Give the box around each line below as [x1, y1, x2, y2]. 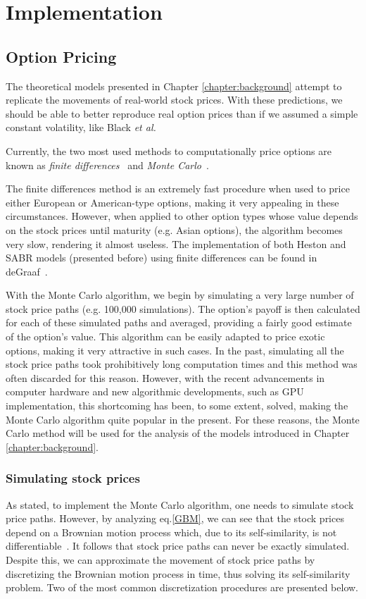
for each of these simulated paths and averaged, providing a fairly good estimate [6, 315, 352, 330]
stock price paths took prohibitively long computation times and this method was [6, 357, 358, 371]
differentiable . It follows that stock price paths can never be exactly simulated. [6, 538, 350, 553]
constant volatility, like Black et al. [6, 120, 156, 135]
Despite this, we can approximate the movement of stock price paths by [6, 552, 315, 567]
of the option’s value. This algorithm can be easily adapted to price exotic [6, 329, 325, 344]
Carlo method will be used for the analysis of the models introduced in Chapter [6, 426, 350, 440]
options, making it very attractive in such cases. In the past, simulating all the [6, 342, 344, 357]
